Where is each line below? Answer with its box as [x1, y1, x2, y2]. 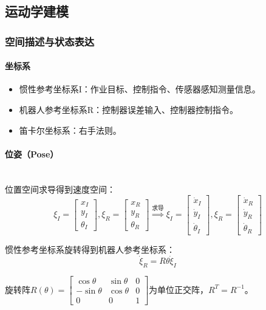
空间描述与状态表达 [5, 33, 95, 49]
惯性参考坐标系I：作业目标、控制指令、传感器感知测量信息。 [19, 83, 261, 95]
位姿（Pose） [5, 147, 59, 160]
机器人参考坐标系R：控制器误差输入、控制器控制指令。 [19, 103, 239, 116]
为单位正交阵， [149, 283, 209, 295]
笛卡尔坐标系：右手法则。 [19, 123, 121, 136]
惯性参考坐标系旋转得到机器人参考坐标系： [5, 243, 175, 255]
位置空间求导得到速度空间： [5, 182, 115, 195]
